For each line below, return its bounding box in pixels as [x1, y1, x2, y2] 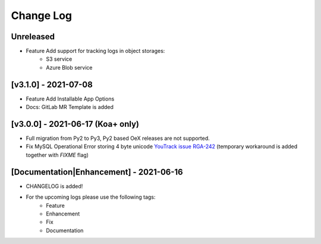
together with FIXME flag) [26, 151, 89, 158]
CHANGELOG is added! [26, 182, 83, 190]
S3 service [46, 55, 73, 62]
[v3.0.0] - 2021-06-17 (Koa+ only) [11, 119, 140, 129]
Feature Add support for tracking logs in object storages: [26, 48, 165, 55]
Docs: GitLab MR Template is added [26, 104, 114, 111]
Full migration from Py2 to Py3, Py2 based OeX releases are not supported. [26, 134, 210, 142]
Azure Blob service [46, 64, 93, 71]
